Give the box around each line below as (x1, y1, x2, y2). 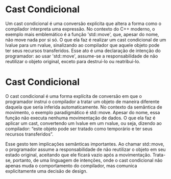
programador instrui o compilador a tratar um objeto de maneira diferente (5, 98, 160, 105)
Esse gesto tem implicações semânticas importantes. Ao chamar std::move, (5, 141, 165, 147)
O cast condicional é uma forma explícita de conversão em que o (5, 93, 142, 99)
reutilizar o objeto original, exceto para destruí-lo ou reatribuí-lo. (5, 58, 140, 64)
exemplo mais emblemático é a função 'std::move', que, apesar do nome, (5, 31, 159, 37)
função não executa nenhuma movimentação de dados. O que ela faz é (5, 115, 156, 121)
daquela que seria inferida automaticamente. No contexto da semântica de (5, 104, 162, 110)
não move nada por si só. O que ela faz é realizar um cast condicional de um (5, 37, 166, 43)
